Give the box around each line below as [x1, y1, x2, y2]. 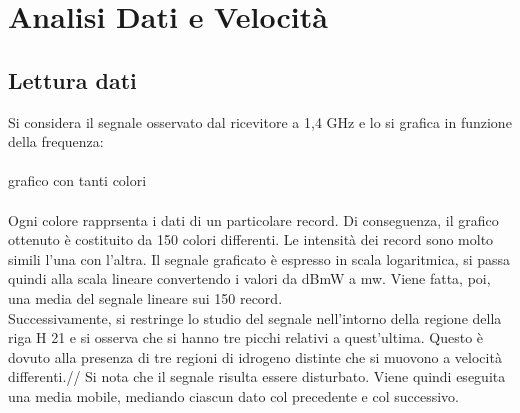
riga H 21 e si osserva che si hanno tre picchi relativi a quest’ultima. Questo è [8, 327, 484, 348]
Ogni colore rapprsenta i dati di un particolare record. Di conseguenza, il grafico [8, 209, 499, 230]
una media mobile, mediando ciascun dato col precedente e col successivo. [8, 385, 460, 406]
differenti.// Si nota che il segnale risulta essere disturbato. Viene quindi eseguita [8, 366, 506, 387]
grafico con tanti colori [8, 170, 147, 191]
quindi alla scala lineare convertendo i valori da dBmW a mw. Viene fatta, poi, [8, 268, 491, 289]
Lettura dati [8, 64, 137, 95]
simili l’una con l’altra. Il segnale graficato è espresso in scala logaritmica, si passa [8, 248, 511, 269]
